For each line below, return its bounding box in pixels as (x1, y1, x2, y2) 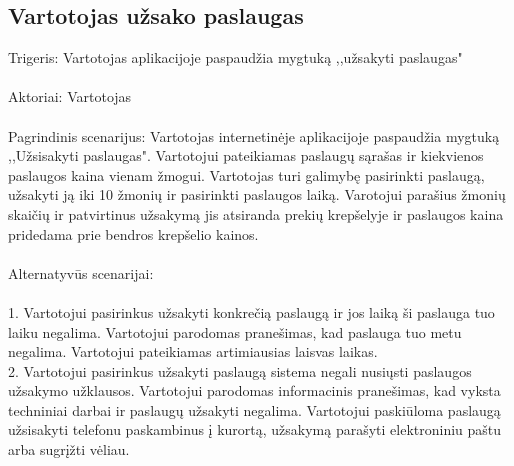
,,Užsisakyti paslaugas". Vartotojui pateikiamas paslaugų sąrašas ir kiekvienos (8, 145, 484, 166)
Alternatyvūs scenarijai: (8, 262, 154, 283)
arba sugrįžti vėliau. (8, 439, 130, 460)
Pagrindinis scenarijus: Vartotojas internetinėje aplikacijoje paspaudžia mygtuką (8, 125, 500, 146)
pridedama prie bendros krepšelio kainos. (8, 223, 259, 244)
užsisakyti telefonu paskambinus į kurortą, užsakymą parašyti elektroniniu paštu (8, 419, 502, 440)
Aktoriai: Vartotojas (8, 86, 132, 107)
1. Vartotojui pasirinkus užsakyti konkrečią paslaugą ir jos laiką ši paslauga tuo (8, 301, 495, 322)
